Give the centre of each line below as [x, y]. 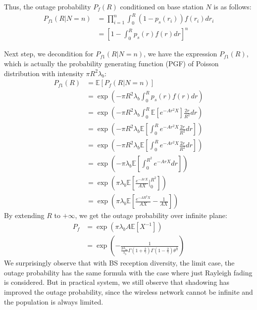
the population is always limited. [54, 301]
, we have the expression [180, 54]
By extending [24, 215]
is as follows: [232, 6]
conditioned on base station [162, 6]
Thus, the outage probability [48, 6]
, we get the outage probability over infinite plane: [151, 215]
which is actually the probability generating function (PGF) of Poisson [111, 64]
